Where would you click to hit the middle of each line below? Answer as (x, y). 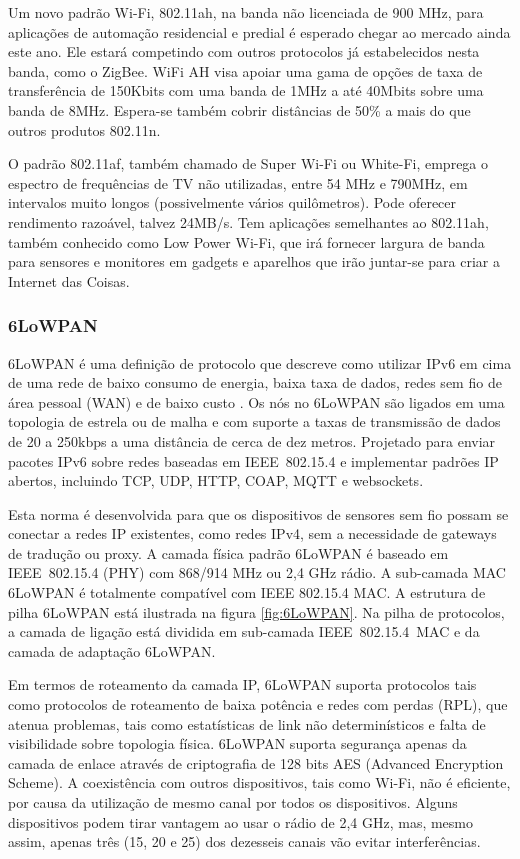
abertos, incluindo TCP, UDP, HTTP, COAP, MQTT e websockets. (216, 480)
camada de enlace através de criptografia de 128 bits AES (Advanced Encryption (256, 762)
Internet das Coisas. (69, 280)
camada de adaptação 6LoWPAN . (112, 650)
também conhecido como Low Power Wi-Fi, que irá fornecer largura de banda (246, 241)
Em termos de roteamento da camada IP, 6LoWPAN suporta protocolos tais (242, 684)
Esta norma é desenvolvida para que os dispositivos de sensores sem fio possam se (258, 513)
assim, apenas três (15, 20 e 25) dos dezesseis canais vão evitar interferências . (244, 841)
